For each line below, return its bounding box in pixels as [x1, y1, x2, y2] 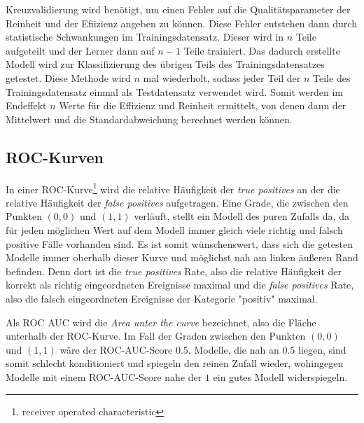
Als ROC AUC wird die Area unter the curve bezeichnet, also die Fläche [6, 314, 316, 329]
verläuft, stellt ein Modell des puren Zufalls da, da [134, 209, 349, 223]
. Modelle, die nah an [188, 342, 279, 356]
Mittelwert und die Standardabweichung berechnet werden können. [6, 111, 293, 126]
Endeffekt [6, 98, 47, 113]
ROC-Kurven [6, 146, 104, 167]
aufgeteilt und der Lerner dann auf [6, 43, 155, 57]
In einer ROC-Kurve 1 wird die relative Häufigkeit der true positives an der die [6, 179, 340, 196]
